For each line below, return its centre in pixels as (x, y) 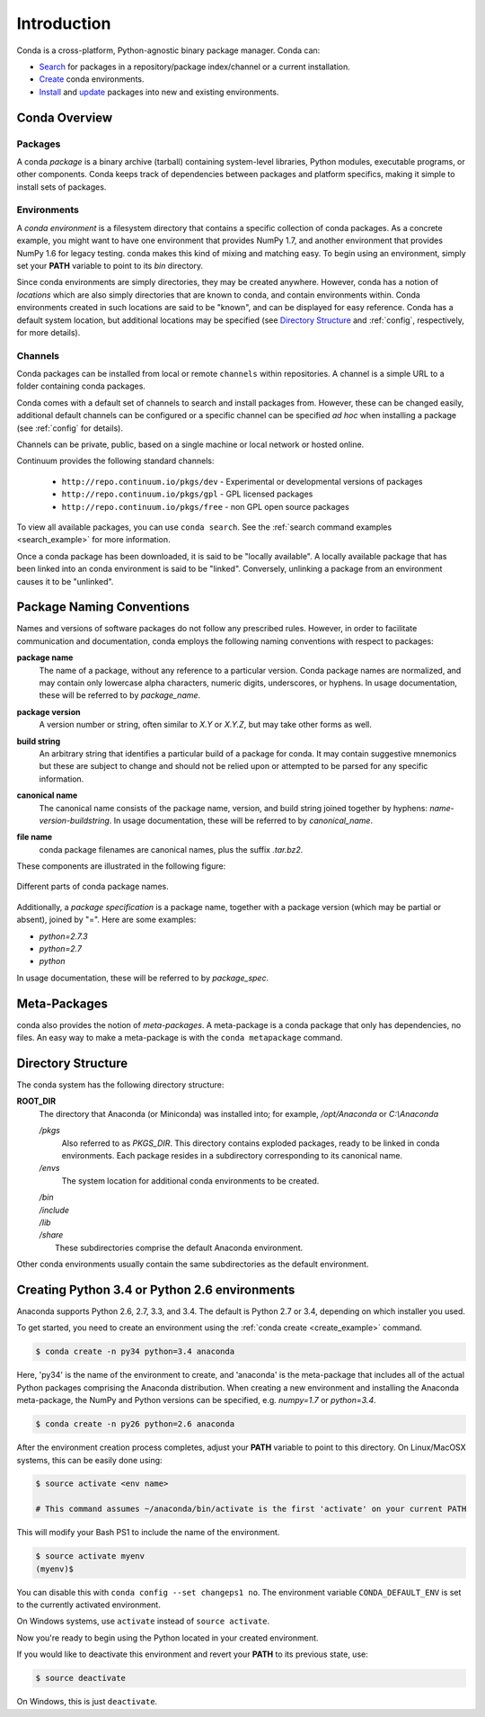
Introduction (64, 23)
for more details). (48, 332)
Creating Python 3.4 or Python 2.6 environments (156, 1289)
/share (51, 1235)
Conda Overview (65, 117)
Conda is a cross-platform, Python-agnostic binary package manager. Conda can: (168, 50)
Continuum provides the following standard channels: (115, 461)
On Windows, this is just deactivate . (87, 1702)
